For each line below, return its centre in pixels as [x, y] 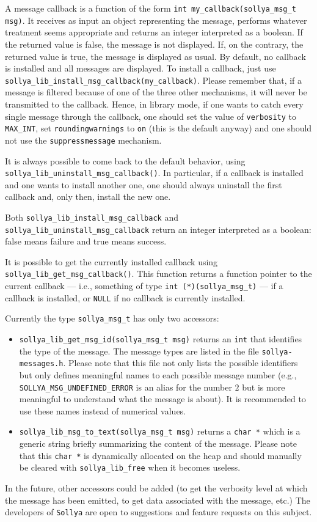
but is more [264, 387]
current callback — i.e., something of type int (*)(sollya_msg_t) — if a [144, 286]
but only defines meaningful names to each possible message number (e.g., [158, 375]
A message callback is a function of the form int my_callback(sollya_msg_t [151, 8]
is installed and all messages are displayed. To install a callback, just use [140, 68]
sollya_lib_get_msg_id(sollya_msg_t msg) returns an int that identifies [161, 339]
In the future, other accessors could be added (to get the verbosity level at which [156, 488]
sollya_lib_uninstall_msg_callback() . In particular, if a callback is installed [154, 173]
